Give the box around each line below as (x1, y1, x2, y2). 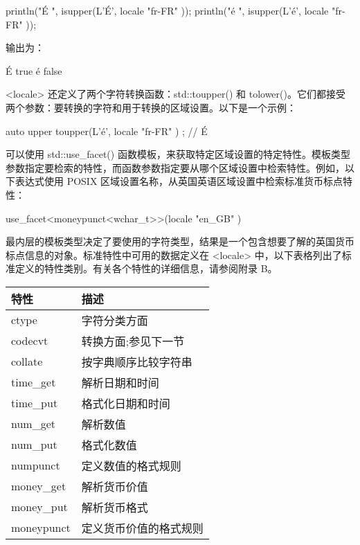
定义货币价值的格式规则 (81, 519, 204, 536)
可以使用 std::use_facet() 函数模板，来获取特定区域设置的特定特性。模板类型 (6, 147, 350, 161)
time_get (11, 374, 56, 391)
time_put (11, 395, 58, 411)
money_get (11, 478, 66, 494)
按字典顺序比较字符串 (81, 353, 192, 370)
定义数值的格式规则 (81, 457, 181, 474)
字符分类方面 (81, 312, 148, 328)
